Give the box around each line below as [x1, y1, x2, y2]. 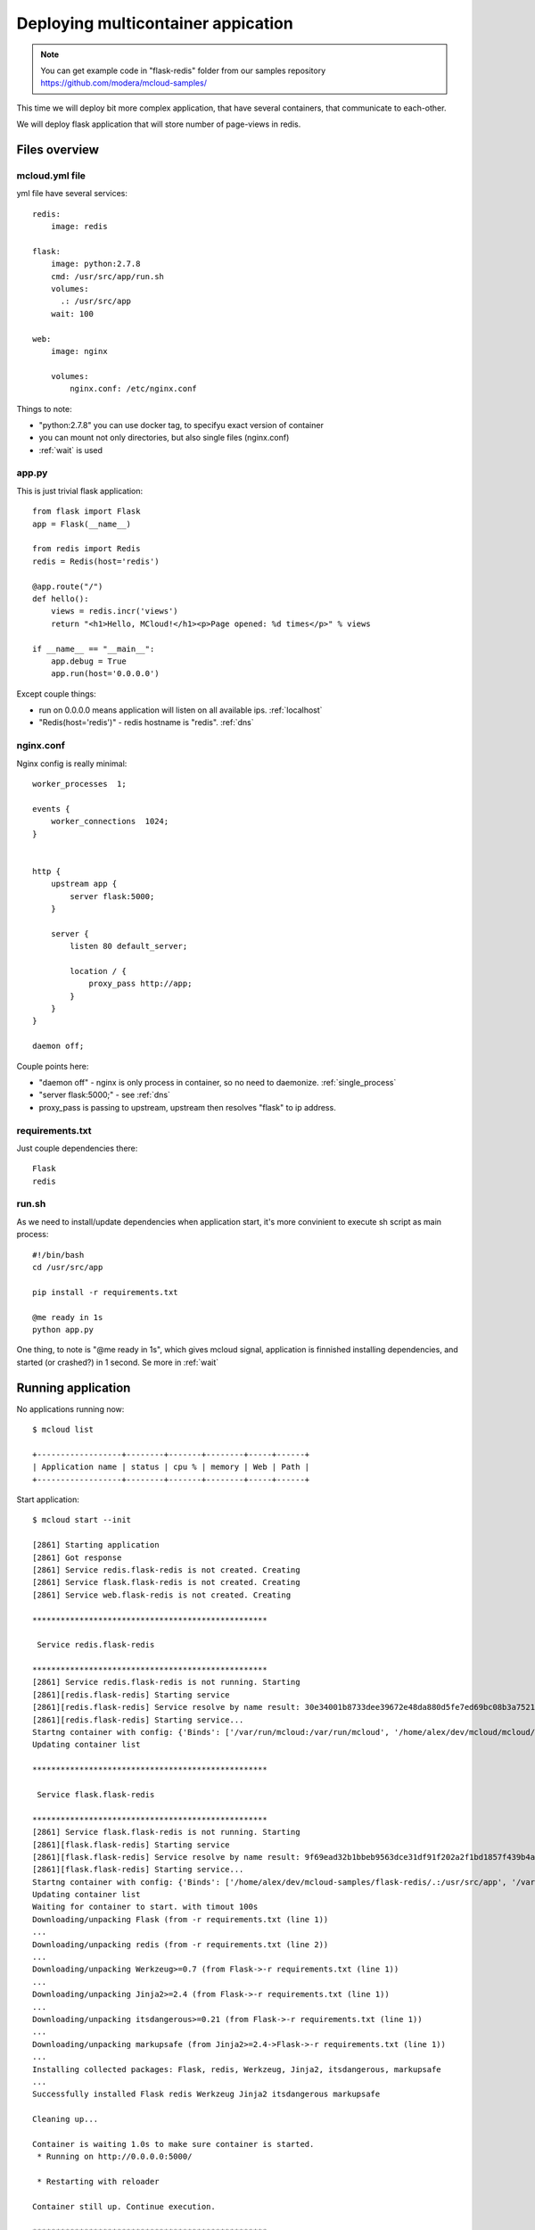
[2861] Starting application [32, 1540, 160, 1550]
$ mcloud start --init [32, 1515, 132, 1525]
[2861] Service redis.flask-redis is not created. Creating [32, 1565, 300, 1574]
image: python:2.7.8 [50, 259, 141, 269]
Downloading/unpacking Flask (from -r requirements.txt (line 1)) [32, 1914, 329, 1924]
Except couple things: [16, 688, 97, 699]
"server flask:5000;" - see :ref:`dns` [38, 1089, 171, 1101]
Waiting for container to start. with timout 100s [32, 1902, 259, 1912]
